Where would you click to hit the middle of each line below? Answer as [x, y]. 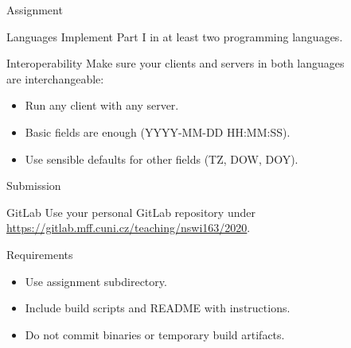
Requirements [40, 254]
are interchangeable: [55, 78]
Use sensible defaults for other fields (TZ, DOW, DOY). [162, 159]
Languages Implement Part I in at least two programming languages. [175, 36]
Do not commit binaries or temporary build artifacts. [155, 334]
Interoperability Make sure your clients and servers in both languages [175, 63]
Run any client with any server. [102, 105]
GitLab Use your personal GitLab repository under [131, 212]
